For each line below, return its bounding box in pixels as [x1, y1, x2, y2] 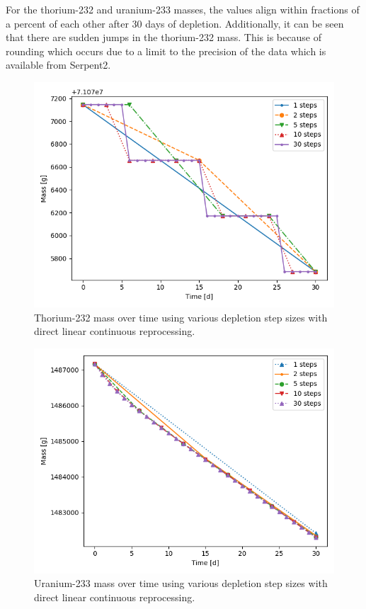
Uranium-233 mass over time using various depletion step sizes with [34, 576, 328, 591]
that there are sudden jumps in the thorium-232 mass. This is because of [6, 30, 321, 45]
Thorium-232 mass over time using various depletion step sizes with [34, 309, 328, 324]
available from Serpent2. [6, 57, 111, 72]
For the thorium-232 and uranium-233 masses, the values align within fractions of [6, 2, 360, 16]
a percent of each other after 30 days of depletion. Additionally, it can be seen [6, 16, 344, 30]
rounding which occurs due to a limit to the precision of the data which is [6, 43, 326, 58]
